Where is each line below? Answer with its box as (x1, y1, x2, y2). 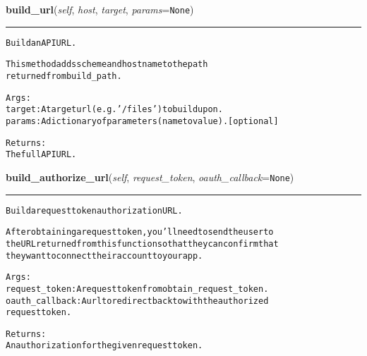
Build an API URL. (6, 37, 77, 48)
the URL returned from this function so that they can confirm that (6, 238, 279, 249)
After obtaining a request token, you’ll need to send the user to (6, 227, 274, 238)
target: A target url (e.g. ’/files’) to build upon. (6, 104, 223, 115)
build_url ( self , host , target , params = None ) (6, 2, 194, 16)
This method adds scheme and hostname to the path (6, 59, 208, 70)
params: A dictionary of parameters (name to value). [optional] (6, 116, 279, 126)
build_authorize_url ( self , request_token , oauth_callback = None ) (6, 169, 294, 184)
